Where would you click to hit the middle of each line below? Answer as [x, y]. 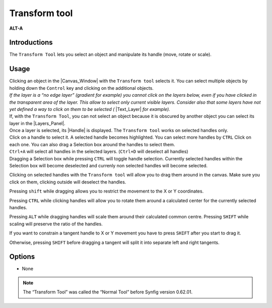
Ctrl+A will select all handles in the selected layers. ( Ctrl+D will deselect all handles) [99, 152]
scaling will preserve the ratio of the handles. [56, 224]
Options [22, 257]
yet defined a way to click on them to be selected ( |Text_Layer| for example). [90, 109]
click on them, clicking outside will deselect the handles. [68, 182]
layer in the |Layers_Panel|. [37, 123]
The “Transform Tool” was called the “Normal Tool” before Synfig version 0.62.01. [108, 292]
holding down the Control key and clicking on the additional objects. [81, 88]
